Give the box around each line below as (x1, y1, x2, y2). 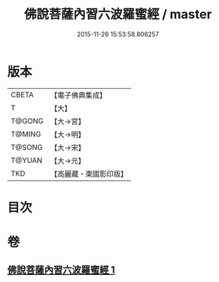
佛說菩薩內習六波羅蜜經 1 (7, 264, 116, 276)
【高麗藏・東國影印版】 (50, 169, 128, 178)
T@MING (11, 129, 41, 139)
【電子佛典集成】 (50, 90, 107, 100)
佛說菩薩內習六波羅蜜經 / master (24, 6, 212, 22)
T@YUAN (11, 155, 43, 165)
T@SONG (11, 142, 44, 152)
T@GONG (11, 116, 44, 126)
